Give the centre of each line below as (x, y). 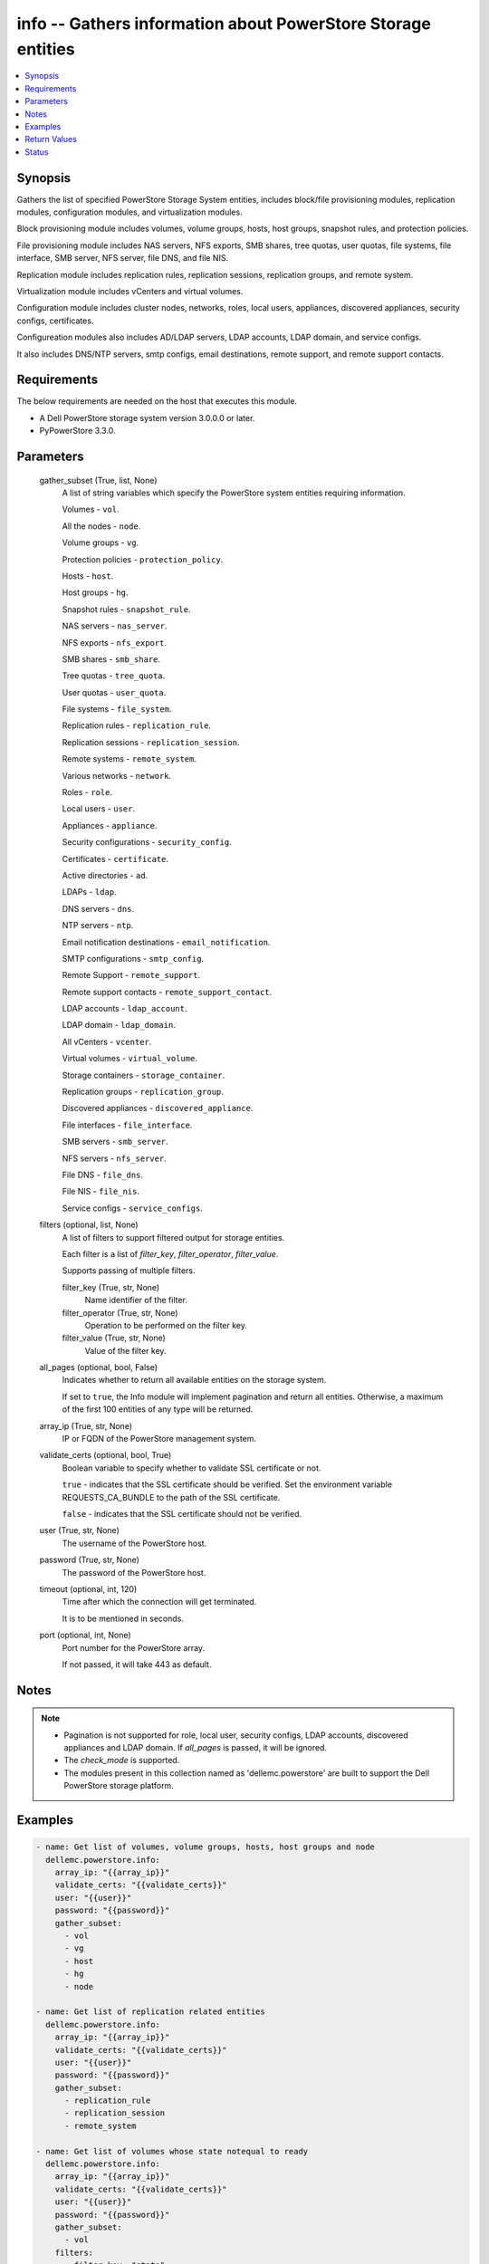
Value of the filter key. (125, 1350)
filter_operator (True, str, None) (120, 1312)
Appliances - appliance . (110, 825)
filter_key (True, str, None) (111, 1287)
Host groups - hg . (95, 592)
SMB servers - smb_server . (115, 1142)
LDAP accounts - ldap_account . (125, 1009)
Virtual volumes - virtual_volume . (130, 1059)
